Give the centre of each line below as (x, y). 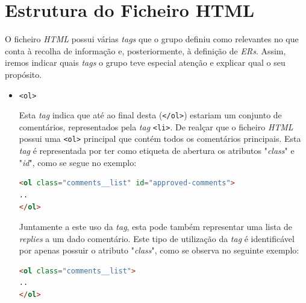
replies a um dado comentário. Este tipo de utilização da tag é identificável (157, 238)
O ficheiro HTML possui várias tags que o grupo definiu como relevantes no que (152, 39)
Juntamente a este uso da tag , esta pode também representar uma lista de (156, 227)
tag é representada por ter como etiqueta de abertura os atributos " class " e (157, 151)
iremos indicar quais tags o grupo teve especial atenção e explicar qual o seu (145, 62)
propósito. (23, 74)
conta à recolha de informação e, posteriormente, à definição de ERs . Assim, (145, 50)
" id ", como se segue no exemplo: (78, 162)
